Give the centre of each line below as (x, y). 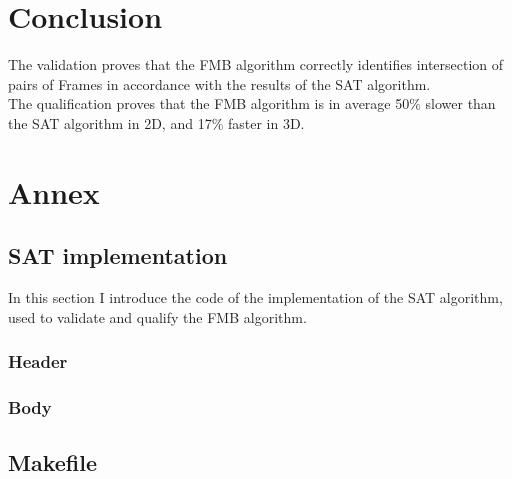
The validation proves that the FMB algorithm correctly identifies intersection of (256, 64)
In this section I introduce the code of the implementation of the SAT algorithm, (255, 297)
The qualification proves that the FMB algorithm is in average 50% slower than (252, 103)
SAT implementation (118, 255)
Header (38, 361)
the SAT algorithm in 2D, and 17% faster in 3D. (156, 122)
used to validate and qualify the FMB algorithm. (157, 316)
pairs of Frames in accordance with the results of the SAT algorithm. (219, 83)
